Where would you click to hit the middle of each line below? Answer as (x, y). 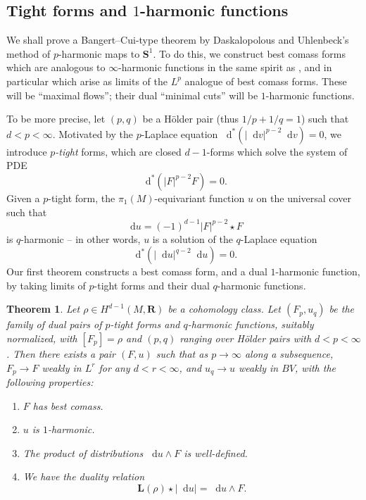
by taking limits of (46, 285)
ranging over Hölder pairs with (246, 338)
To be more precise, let (56, 119)
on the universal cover (304, 198)
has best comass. (68, 405)
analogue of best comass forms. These (266, 81)
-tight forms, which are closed (118, 151)
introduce (27, 151)
